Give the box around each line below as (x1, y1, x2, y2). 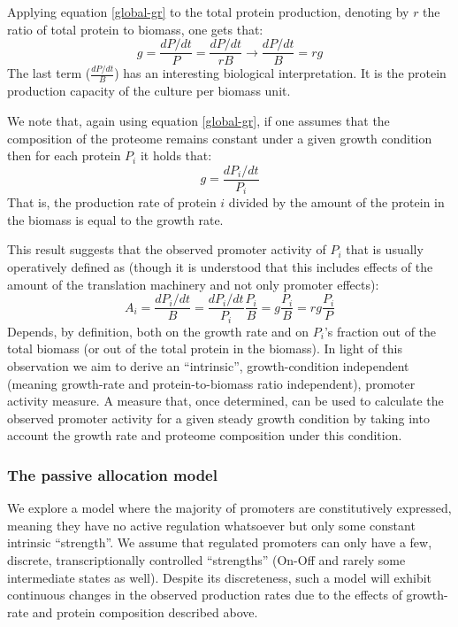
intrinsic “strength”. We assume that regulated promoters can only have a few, (7, 533, 432, 552)
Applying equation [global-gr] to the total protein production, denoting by (7, 3, 409, 20)
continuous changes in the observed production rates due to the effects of (7, 585, 402, 604)
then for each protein (7, 146, 121, 165)
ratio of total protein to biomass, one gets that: (7, 19, 263, 38)
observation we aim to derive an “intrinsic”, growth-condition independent (7, 356, 409, 375)
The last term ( (7, 64, 91, 82)
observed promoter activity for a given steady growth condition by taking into (7, 408, 430, 427)
